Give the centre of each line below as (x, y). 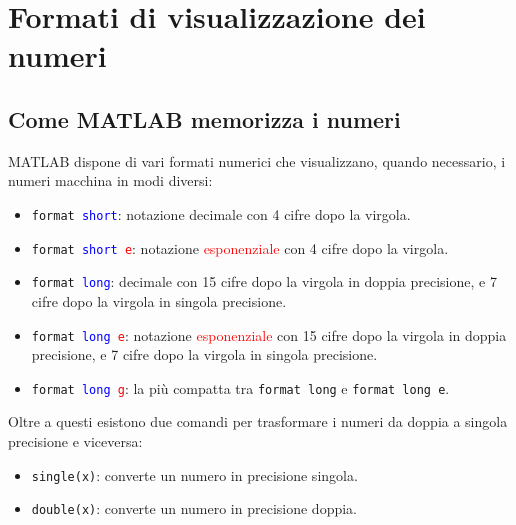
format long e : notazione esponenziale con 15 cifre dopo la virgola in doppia (269, 334)
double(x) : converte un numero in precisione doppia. (194, 508)
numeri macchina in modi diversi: (110, 180)
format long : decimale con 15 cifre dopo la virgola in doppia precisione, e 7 (264, 281)
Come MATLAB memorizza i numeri (204, 118)
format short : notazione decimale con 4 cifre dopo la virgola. (221, 213)
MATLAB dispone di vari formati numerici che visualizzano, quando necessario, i (257, 160)
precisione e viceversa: (75, 441)
